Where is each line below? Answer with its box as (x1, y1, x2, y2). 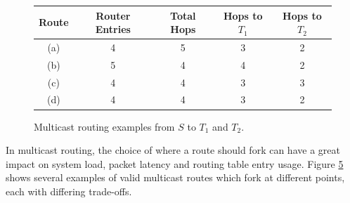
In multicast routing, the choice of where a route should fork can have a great (6, 143, 340, 157)
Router (96, 8, 131, 22)
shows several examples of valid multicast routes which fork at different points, (6, 170, 345, 185)
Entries (95, 22, 131, 37)
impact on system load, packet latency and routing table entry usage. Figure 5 (6, 156, 344, 171)
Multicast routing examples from (34, 119, 175, 133)
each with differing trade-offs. (6, 183, 132, 198)
